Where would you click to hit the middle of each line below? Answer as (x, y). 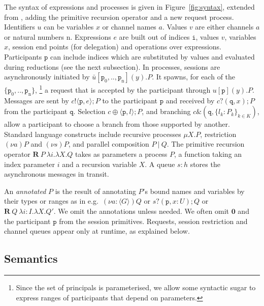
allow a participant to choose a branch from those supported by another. (117, 124)
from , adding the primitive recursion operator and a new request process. (119, 17)
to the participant (130, 100)
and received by (190, 100)
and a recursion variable (100, 164)
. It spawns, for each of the (194, 77)
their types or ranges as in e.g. (51, 201)
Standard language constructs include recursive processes (93, 134)
